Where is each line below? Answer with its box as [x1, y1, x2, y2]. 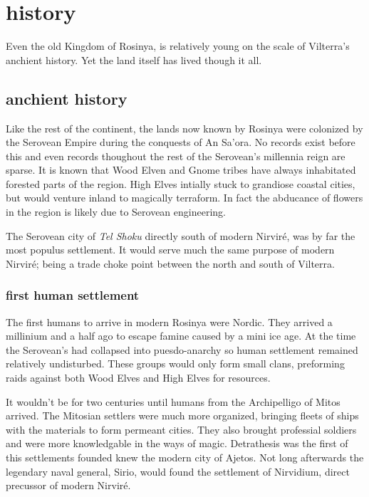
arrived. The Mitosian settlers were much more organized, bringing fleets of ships [6, 408, 359, 423]
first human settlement [6, 286, 140, 304]
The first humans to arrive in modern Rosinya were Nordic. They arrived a [6, 314, 333, 329]
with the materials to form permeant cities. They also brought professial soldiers [6, 422, 357, 436]
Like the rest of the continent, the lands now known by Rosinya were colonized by [6, 120, 363, 135]
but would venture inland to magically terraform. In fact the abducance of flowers [6, 190, 363, 205]
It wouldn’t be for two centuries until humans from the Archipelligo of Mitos [6, 394, 341, 409]
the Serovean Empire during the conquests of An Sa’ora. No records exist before [6, 135, 355, 150]
